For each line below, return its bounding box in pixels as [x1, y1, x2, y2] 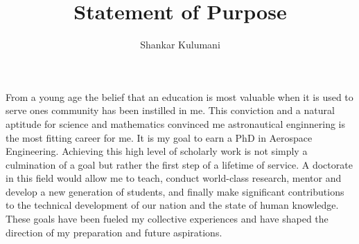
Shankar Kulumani [140, 37, 220, 52]
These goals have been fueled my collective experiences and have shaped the [6, 212, 329, 226]
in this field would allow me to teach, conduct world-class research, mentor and [6, 171, 342, 185]
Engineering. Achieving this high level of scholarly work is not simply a [6, 144, 308, 158]
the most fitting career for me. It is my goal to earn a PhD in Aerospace [6, 130, 313, 144]
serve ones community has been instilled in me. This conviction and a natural [6, 103, 335, 118]
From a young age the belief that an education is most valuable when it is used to [6, 89, 353, 104]
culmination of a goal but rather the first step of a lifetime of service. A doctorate [6, 157, 353, 171]
